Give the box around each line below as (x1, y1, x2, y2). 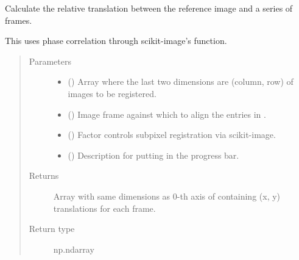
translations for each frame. (53, 201, 156, 214)
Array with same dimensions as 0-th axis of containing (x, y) (53, 189, 281, 202)
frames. (5, 13, 32, 26)
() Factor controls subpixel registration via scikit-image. (68, 128, 276, 141)
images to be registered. (68, 87, 157, 99)
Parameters (29, 54, 71, 67)
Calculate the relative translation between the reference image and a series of (5, 2, 293, 14)
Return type (29, 222, 75, 235)
